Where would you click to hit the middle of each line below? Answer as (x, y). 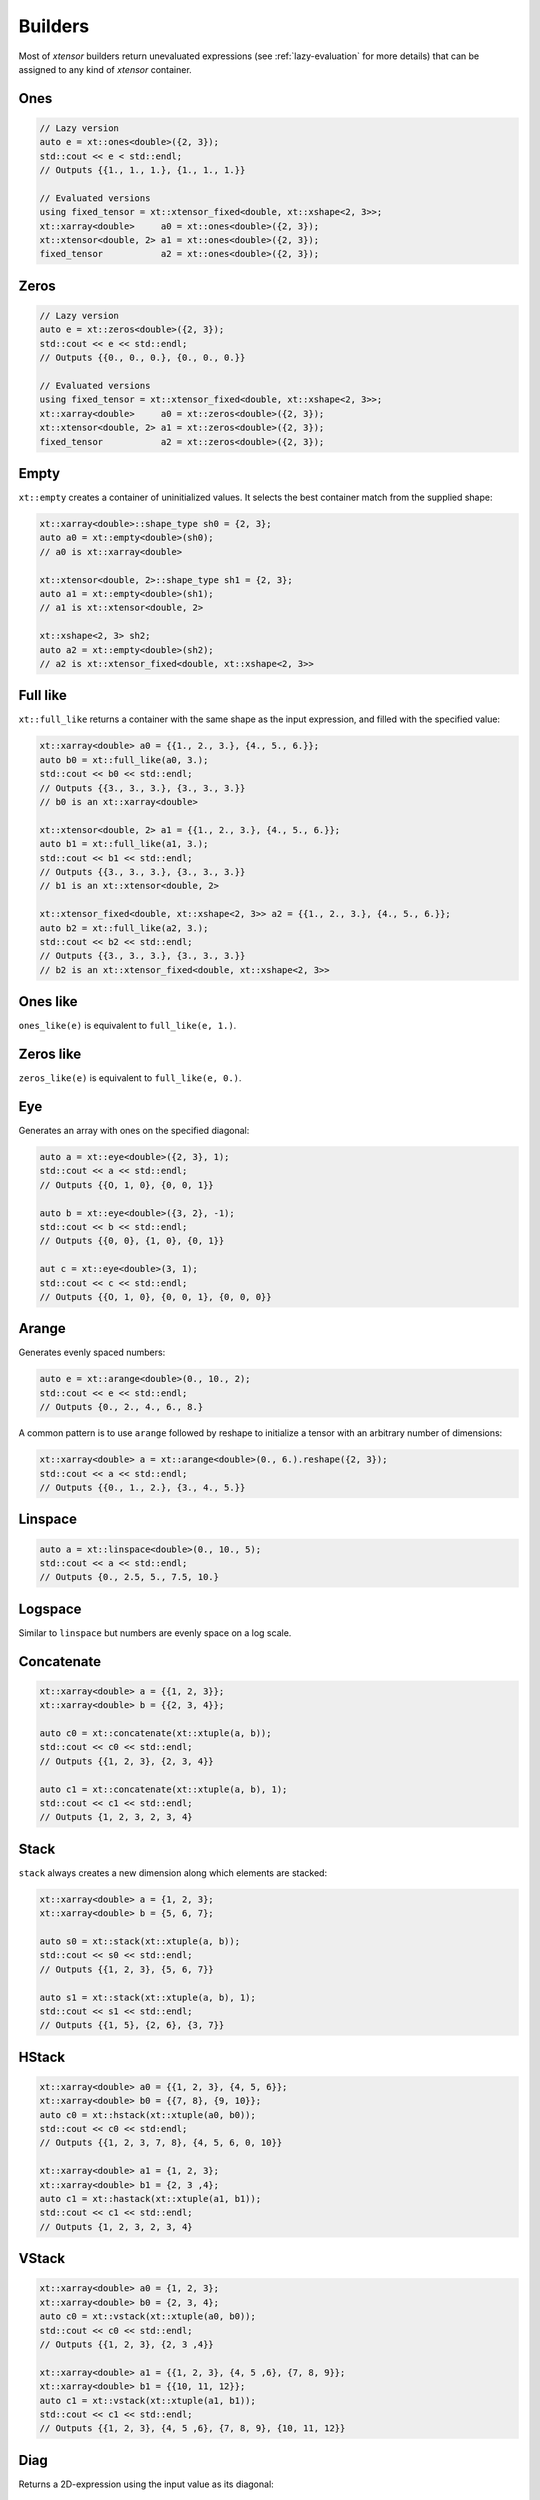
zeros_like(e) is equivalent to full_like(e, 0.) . (130, 1078)
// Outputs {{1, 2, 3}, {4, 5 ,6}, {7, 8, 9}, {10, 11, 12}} (192, 2428)
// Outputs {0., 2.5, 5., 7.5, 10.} (129, 1577)
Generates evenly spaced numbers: (92, 1352)
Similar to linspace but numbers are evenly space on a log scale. (155, 1632)
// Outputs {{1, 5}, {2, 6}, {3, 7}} (132, 2025)
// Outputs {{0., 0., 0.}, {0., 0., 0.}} (142, 358)
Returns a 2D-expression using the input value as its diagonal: (146, 2484)
